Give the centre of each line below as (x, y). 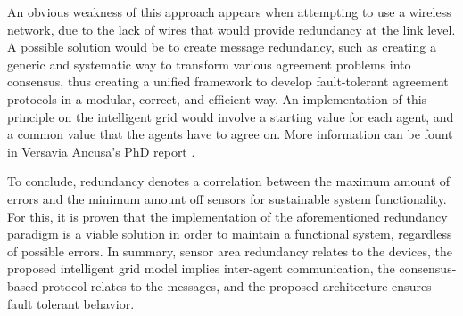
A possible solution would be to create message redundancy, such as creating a (222, 47)
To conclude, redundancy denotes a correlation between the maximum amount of (229, 181)
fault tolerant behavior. (71, 303)
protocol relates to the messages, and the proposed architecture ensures (236, 285)
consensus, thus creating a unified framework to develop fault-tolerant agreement (228, 81)
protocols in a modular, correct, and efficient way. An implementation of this (217, 98)
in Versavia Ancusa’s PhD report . (101, 151)
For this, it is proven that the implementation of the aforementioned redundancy (227, 216)
